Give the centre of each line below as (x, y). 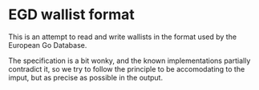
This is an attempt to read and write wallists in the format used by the (123, 37)
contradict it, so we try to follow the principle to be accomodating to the (127, 68)
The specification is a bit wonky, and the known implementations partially (129, 61)
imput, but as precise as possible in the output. (85, 77)
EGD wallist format (71, 15)
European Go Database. (48, 45)
